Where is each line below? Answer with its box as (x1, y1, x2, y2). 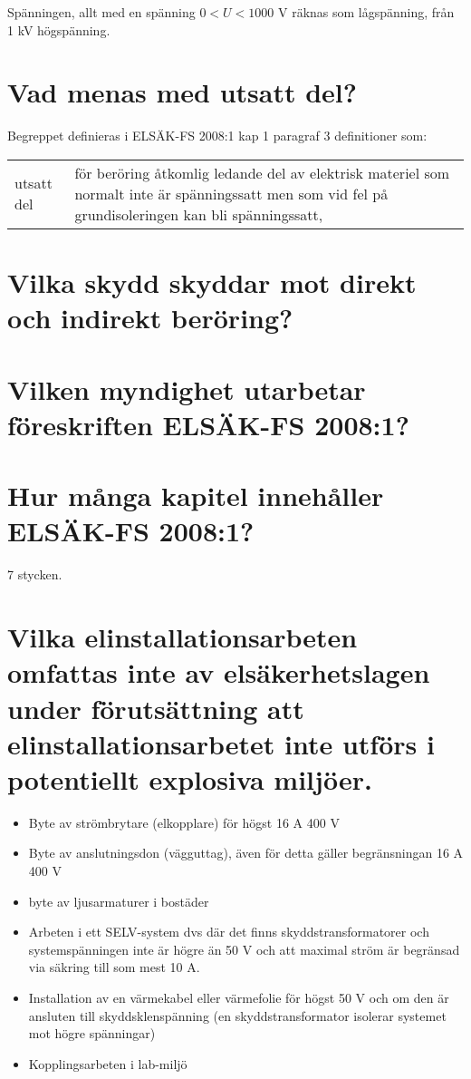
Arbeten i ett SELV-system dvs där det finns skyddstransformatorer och (28, 922, 429, 941)
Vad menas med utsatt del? (7, 73, 357, 111)
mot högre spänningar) (28, 1024, 156, 1043)
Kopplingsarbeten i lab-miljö (28, 1054, 187, 1073)
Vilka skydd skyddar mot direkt (7, 264, 417, 301)
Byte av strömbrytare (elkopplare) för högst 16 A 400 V (28, 812, 340, 831)
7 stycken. (7, 565, 62, 584)
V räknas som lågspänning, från (277, 3, 455, 21)
